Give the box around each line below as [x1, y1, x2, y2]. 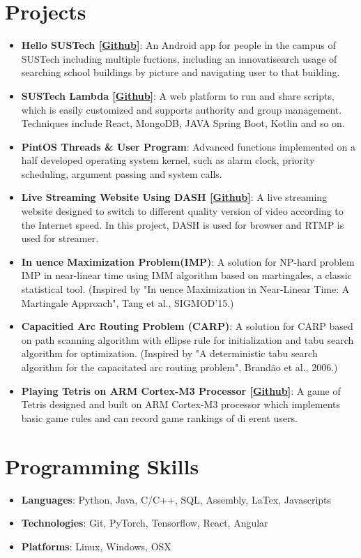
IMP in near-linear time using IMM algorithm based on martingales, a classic [21, 268, 352, 282]
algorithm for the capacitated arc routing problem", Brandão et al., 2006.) [21, 360, 338, 374]
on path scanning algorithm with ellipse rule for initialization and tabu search [21, 332, 354, 347]
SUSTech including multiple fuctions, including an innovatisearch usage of [21, 51, 337, 66]
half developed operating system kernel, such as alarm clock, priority [21, 153, 315, 167]
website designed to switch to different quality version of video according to [21, 204, 344, 218]
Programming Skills [5, 451, 199, 480]
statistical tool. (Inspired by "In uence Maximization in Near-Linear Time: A [21, 282, 350, 296]
